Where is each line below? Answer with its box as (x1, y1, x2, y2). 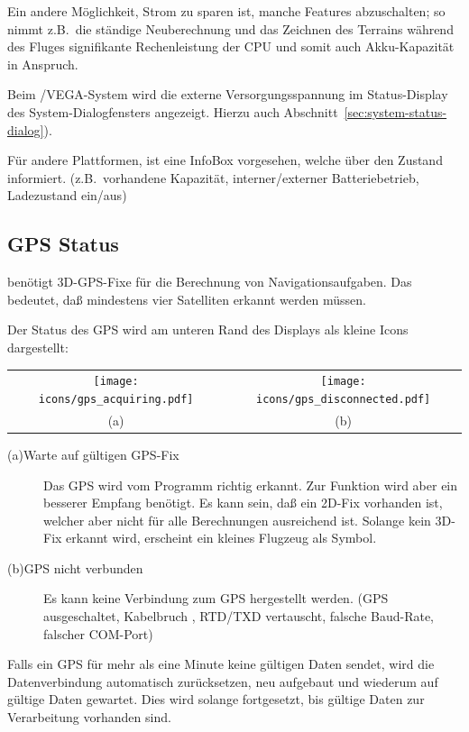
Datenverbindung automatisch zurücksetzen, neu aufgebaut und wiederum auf (7, 672, 438, 691)
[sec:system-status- (344, 102, 447, 121)
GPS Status (7, 230, 119, 258)
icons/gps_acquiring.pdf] (38, 392, 194, 406)
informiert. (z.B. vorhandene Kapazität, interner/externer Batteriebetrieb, (7, 168, 419, 187)
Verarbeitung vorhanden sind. (7, 708, 171, 727)
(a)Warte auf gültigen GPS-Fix (7, 444, 179, 463)
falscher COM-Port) (43, 624, 153, 643)
